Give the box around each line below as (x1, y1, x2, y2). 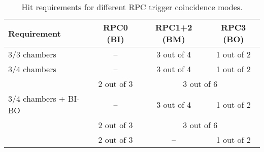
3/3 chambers (8, 48, 56, 60)
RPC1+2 (155, 21, 192, 33)
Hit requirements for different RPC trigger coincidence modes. (21, 1, 243, 13)
